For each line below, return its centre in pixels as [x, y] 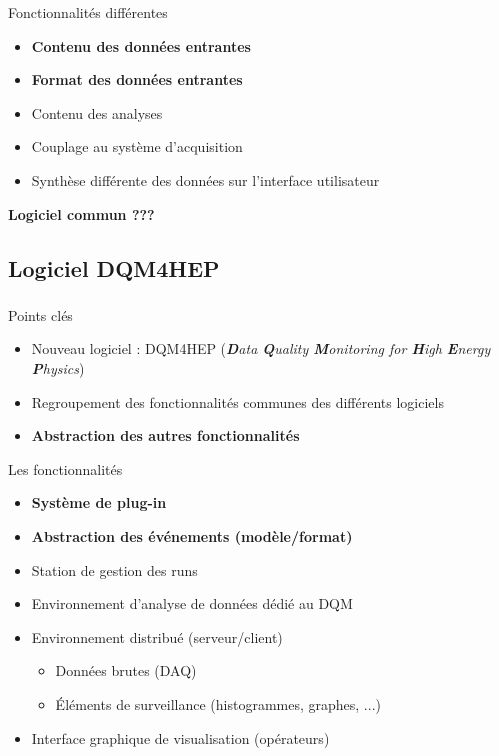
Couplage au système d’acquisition [137, 146]
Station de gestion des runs [114, 569]
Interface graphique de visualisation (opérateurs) [180, 737]
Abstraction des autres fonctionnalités [165, 435]
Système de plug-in [99, 502]
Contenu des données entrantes [141, 45]
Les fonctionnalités [65, 468]
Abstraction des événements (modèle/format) [192, 536]
